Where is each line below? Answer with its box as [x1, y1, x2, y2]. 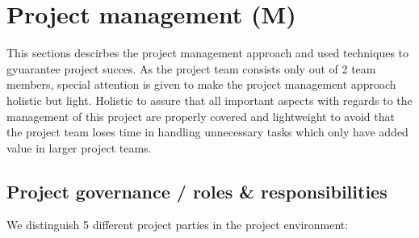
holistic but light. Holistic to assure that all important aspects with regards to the [6, 91, 413, 108]
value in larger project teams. [6, 139, 152, 156]
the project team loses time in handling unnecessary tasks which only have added [6, 123, 409, 140]
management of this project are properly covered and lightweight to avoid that [6, 107, 395, 124]
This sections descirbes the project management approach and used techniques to [6, 44, 409, 61]
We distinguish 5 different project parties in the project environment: [6, 216, 349, 233]
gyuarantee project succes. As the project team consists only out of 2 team [6, 60, 376, 77]
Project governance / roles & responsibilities [6, 178, 388, 203]
